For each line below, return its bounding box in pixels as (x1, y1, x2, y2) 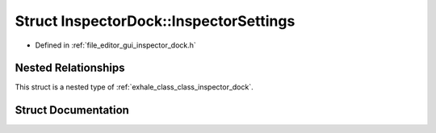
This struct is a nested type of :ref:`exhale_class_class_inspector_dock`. (15, 82, 254, 92)
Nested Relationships (15, 61, 125, 75)
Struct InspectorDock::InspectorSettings (15, 12, 296, 30)
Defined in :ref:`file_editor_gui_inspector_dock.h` (35, 40, 197, 50)
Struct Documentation (15, 103, 129, 117)
